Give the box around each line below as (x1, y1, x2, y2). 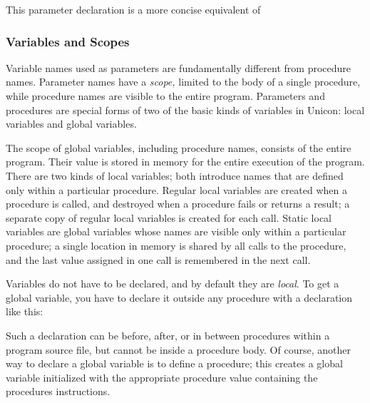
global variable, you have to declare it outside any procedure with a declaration (6, 290, 353, 305)
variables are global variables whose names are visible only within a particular (6, 224, 346, 239)
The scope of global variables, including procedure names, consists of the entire (6, 140, 351, 155)
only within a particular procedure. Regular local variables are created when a (6, 182, 347, 197)
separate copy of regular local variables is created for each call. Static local (6, 210, 332, 225)
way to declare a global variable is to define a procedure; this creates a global (6, 356, 343, 371)
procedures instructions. (6, 384, 111, 399)
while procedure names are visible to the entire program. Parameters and (6, 88, 325, 103)
